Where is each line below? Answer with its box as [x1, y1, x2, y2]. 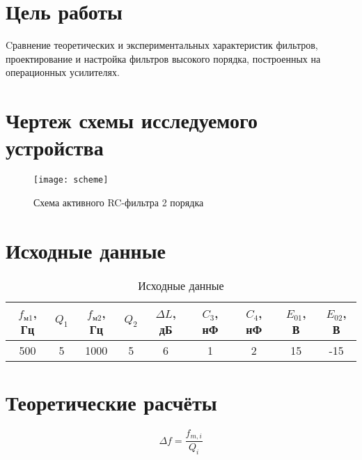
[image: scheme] [33, 175, 109, 185]
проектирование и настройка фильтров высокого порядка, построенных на [6, 51, 321, 66]
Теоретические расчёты [6, 388, 217, 416]
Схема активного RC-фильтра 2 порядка [33, 194, 204, 209]
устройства [6, 133, 104, 162]
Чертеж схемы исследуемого [6, 106, 258, 135]
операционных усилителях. [6, 65, 120, 79]
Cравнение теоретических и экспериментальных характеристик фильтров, [6, 38, 318, 52]
